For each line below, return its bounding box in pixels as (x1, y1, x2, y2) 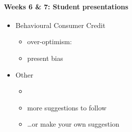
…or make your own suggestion (27, 119, 119, 129)
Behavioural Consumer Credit (15, 20, 106, 30)
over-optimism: (27, 36, 72, 47)
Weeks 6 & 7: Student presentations (4, 1, 129, 11)
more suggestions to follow (27, 102, 106, 112)
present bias (27, 53, 63, 63)
